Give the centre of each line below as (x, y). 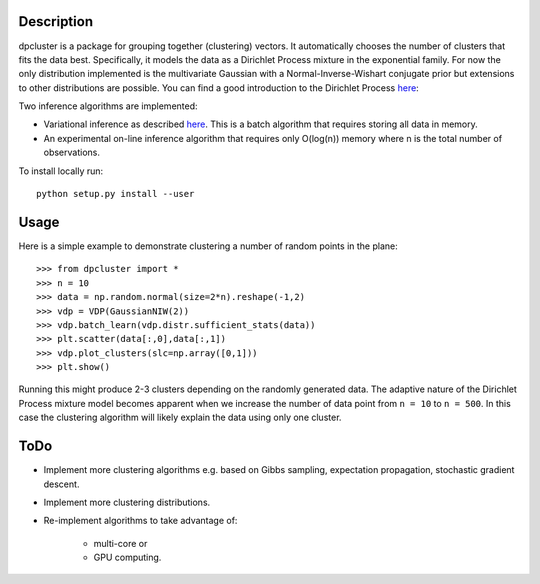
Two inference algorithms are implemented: (108, 106)
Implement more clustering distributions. (127, 502)
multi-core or (120, 543)
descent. (61, 484)
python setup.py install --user (115, 194)
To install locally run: (61, 171)
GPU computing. (127, 557)
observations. (71, 152)
